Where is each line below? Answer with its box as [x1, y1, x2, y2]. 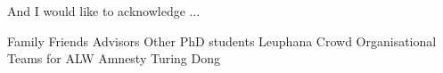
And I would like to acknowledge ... [7, 2, 201, 20]
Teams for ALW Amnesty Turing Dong [7, 49, 221, 68]
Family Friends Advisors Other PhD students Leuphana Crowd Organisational [7, 31, 437, 50]
